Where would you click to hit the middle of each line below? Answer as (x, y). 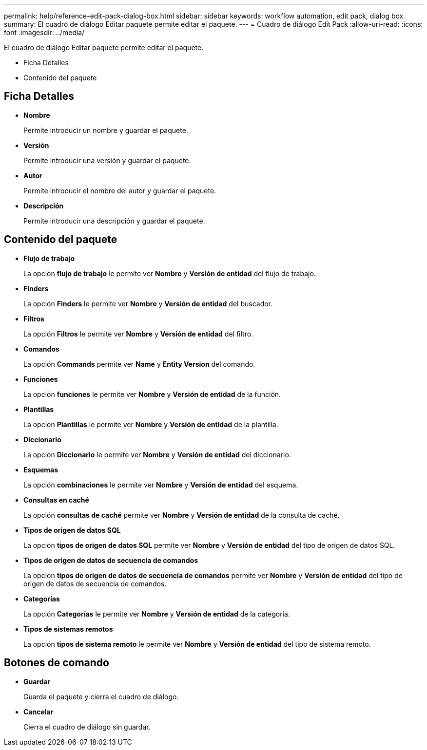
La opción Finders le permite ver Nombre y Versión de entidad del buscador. (148, 303)
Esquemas (41, 469)
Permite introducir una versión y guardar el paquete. (107, 160)
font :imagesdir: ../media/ (44, 32)
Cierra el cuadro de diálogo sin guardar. (87, 727)
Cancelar (39, 712)
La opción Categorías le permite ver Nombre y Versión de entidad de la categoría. (157, 614)
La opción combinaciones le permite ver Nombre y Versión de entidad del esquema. (161, 485)
